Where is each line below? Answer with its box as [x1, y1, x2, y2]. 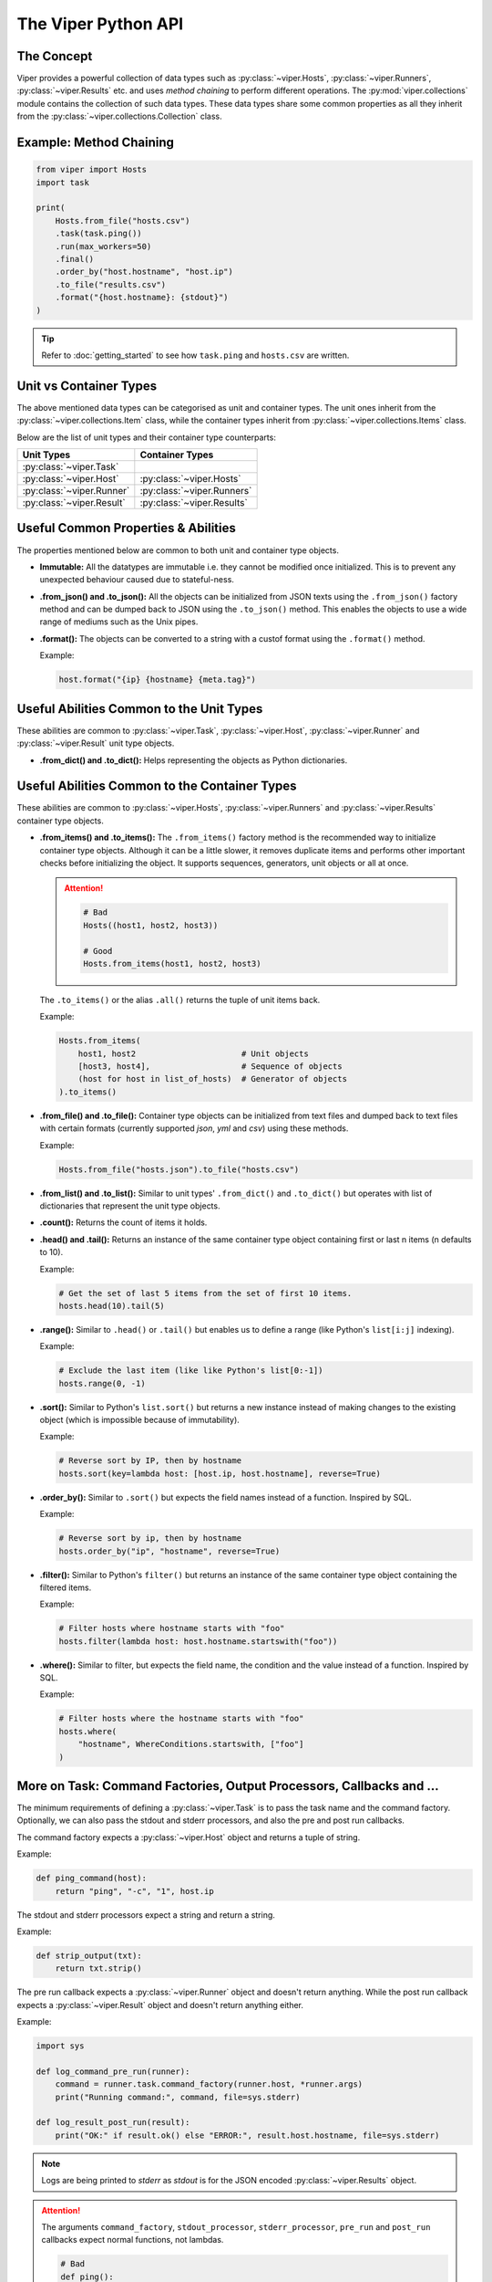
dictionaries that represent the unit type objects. [39, 1200, 220, 1211]
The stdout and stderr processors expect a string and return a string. [16, 1909, 275, 1921]
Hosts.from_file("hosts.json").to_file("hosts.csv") [58, 1164, 300, 1175]
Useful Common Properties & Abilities [16, 520, 236, 536]
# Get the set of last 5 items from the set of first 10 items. [58, 1288, 353, 1298]
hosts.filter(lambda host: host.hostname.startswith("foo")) [58, 1636, 338, 1647]
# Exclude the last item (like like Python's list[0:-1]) [58, 1366, 323, 1376]
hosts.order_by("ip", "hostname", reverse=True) [58, 1545, 281, 1556]
